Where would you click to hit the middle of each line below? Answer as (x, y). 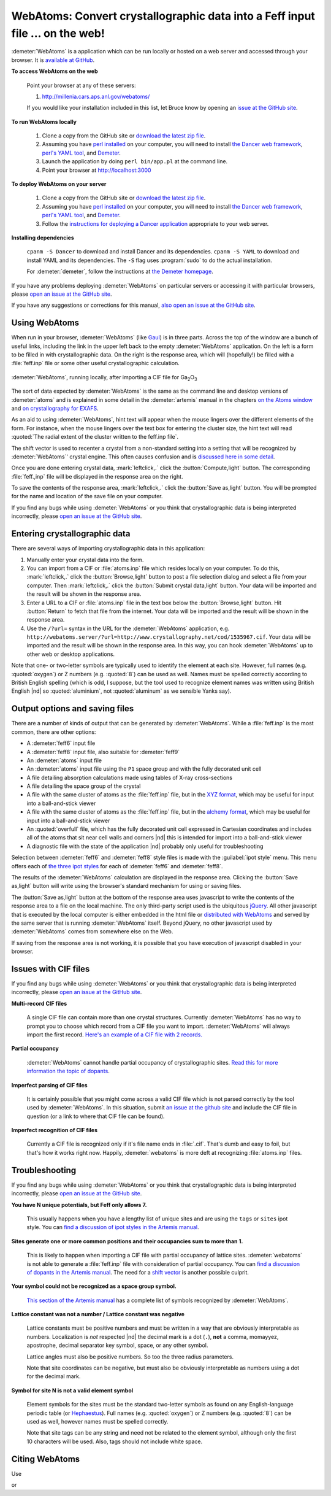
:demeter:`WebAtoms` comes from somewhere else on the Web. (92, 931)
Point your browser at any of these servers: (81, 85)
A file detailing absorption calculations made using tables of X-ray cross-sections (130, 777)
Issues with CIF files (51, 969)
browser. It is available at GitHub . (53, 60)
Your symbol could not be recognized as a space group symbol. (94, 1286)
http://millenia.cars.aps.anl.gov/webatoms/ (96, 96)
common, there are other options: (54, 732)
